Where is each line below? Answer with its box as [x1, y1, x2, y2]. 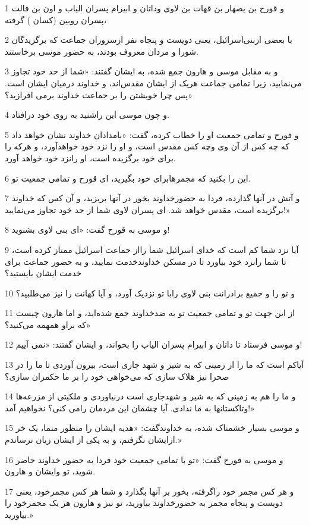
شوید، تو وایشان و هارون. [5, 465, 96, 477]
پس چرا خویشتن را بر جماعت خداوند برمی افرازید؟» [5, 88, 193, 101]
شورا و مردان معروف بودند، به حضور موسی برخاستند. [5, 45, 198, 57]
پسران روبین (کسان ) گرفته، [5, 13, 107, 26]
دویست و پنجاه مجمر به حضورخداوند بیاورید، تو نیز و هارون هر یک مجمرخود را [5, 496, 283, 509]
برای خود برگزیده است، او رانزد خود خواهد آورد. [5, 151, 176, 164]
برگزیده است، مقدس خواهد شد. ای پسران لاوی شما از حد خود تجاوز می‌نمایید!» [5, 203, 291, 215]
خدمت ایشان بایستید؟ [5, 267, 82, 279]
